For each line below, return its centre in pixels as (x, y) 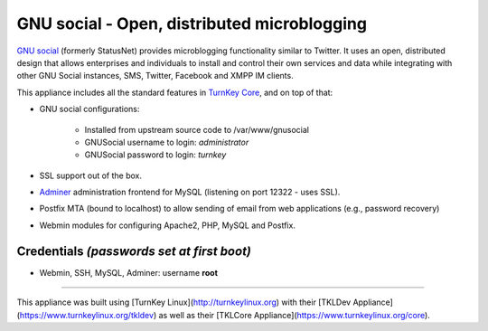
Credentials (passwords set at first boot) (134, 251)
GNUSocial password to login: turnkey (155, 155)
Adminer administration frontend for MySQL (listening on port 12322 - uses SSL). (190, 192)
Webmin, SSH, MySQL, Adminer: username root (129, 272)
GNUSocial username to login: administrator (167, 142)
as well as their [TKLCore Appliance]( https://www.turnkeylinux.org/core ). (295, 315)
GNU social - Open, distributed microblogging (192, 24)
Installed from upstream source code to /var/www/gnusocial (197, 129)
